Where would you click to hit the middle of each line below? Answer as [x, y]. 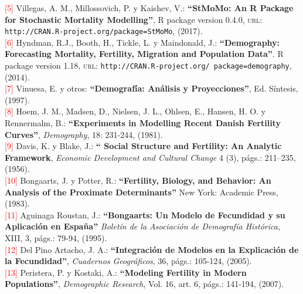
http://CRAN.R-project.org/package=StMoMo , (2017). [104, 31]
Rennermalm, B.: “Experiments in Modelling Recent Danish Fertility [143, 123]
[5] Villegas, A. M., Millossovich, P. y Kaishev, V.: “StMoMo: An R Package [149, 8]
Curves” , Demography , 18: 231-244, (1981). [84, 134]
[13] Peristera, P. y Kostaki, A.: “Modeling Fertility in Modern [126, 272]
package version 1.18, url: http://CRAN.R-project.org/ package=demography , [148, 65]
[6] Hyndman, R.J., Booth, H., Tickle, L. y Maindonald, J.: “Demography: [142, 42]
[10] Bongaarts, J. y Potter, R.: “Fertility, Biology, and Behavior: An [138, 180]
